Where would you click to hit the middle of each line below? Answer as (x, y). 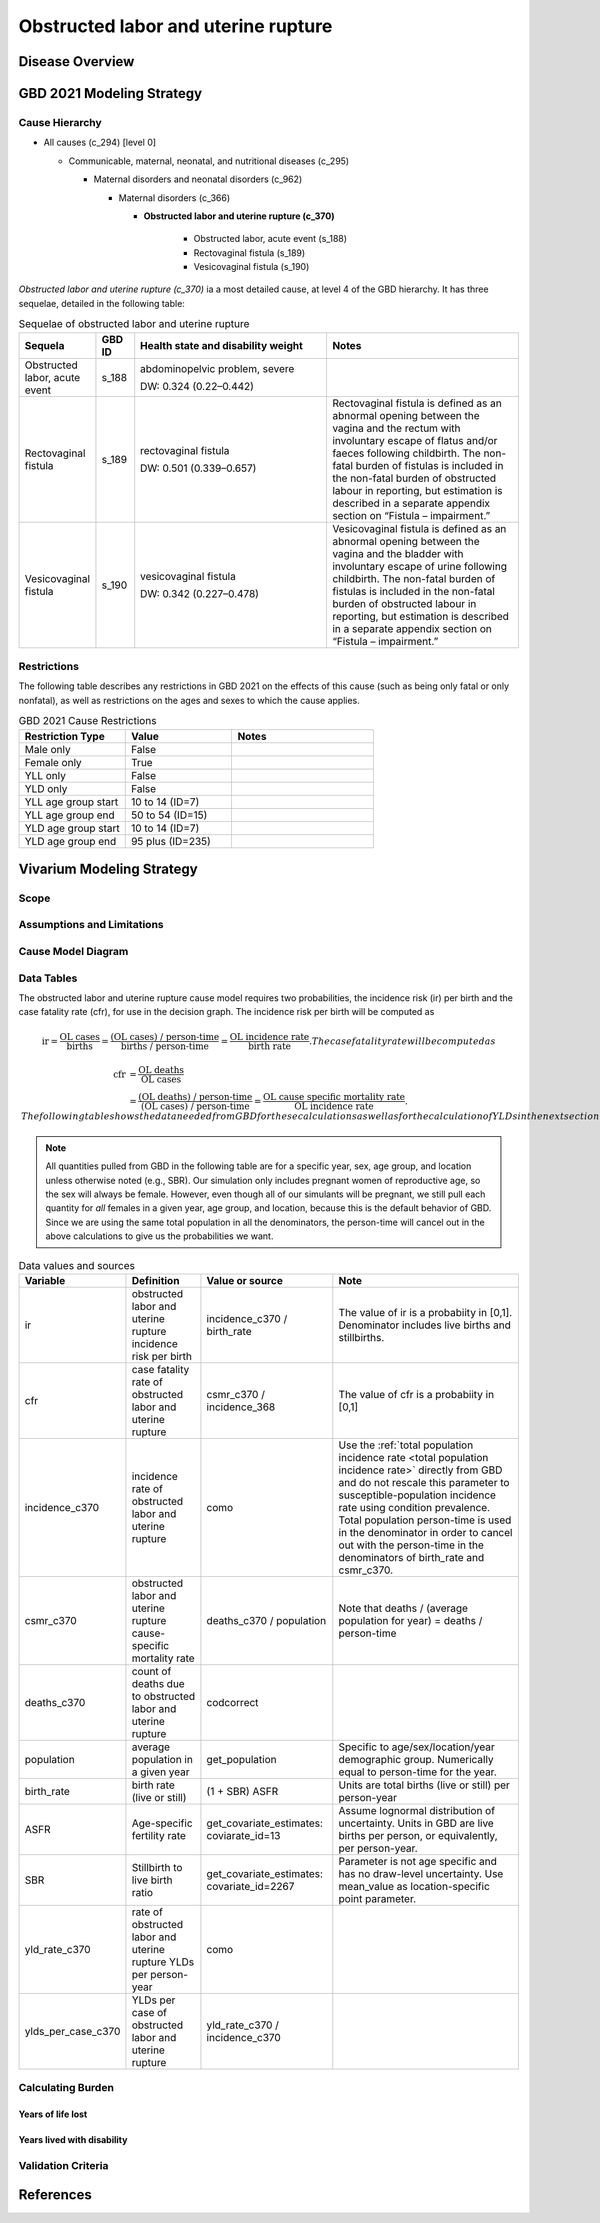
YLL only (45, 775)
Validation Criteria (63, 2165)
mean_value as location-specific (414, 1886)
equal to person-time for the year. (417, 1772)
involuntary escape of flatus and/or (414, 440)
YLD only (46, 788)
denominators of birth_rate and (411, 1557)
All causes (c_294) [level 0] (100, 142)
